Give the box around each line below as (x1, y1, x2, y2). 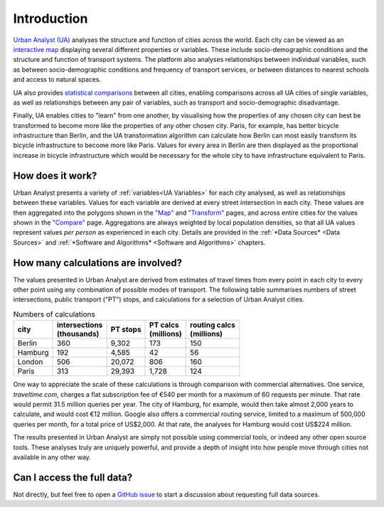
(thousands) (56, 329, 100, 339)
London (17, 357, 43, 367)
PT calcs (149, 320, 179, 330)
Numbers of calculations (13, 309, 95, 319)
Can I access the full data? (13, 471, 133, 484)
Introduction (13, 11, 88, 26)
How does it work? (13, 169, 97, 181)
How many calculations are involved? (13, 257, 183, 269)
